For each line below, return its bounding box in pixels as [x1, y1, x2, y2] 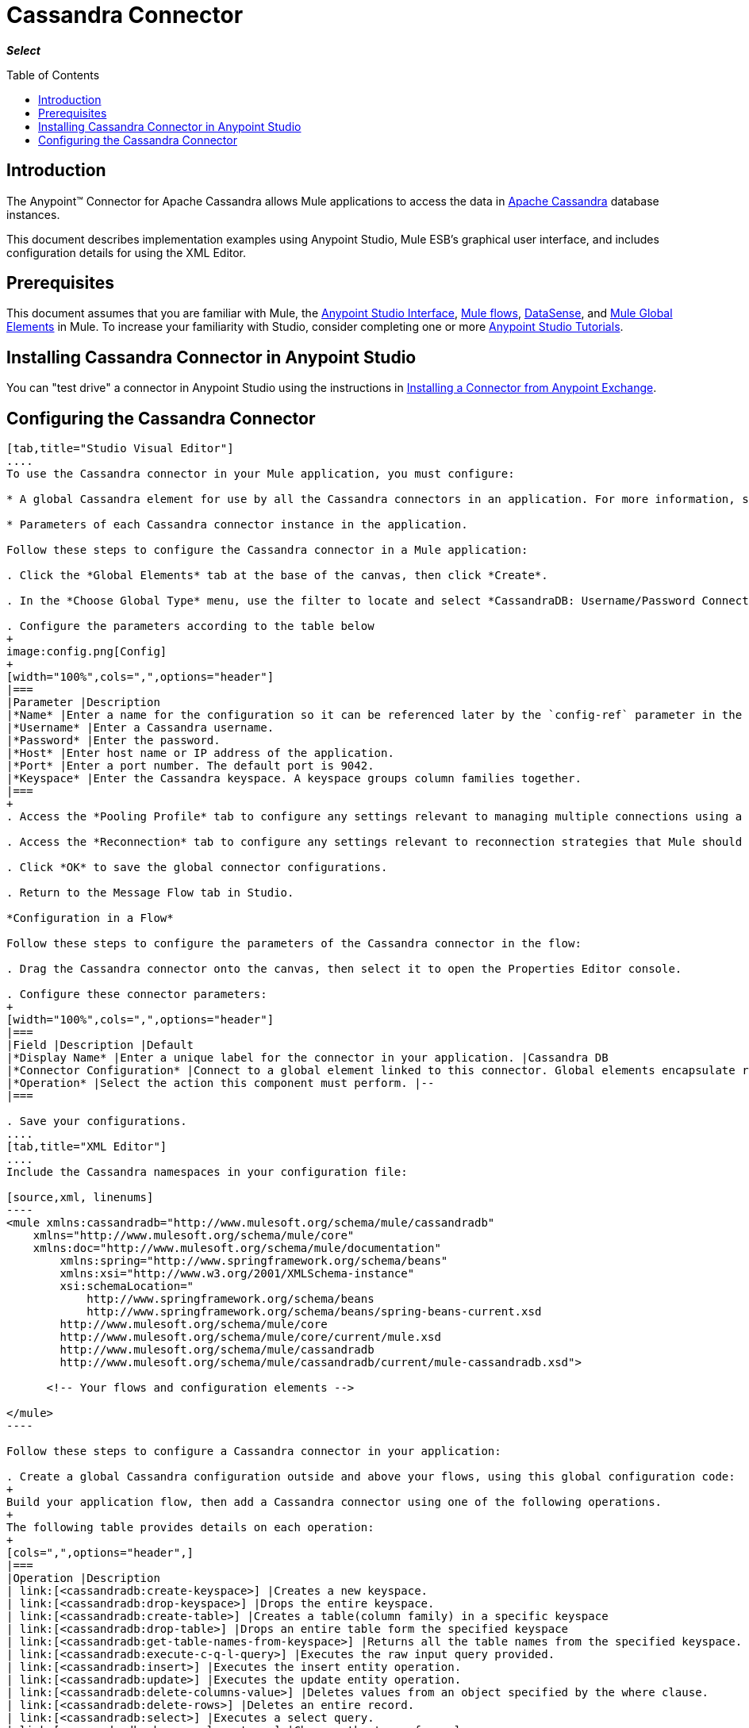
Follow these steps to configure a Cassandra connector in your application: [6, 1445, 501, 1458]
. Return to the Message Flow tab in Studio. [6, 886, 294, 900]
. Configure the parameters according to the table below [6, 620, 374, 633]
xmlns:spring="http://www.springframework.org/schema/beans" [60, 1254, 448, 1268]
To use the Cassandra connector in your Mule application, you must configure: [6, 467, 515, 481]
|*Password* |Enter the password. [6, 734, 221, 747]
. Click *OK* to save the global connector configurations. [6, 861, 388, 874]
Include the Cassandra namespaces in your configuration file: [6, 1165, 408, 1179]
